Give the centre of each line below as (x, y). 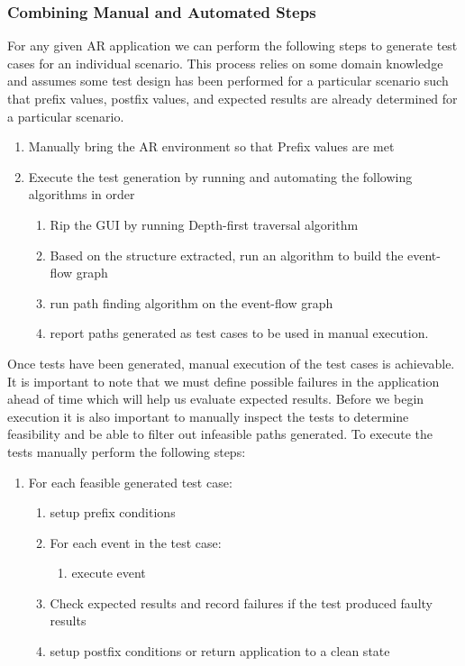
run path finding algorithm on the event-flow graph (191, 302)
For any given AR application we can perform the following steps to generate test (232, 46)
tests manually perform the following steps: (127, 451)
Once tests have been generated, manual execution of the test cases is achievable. (231, 363)
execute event (109, 573)
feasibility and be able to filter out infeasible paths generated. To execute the (220, 434)
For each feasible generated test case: (130, 482)
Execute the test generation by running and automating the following (220, 176)
